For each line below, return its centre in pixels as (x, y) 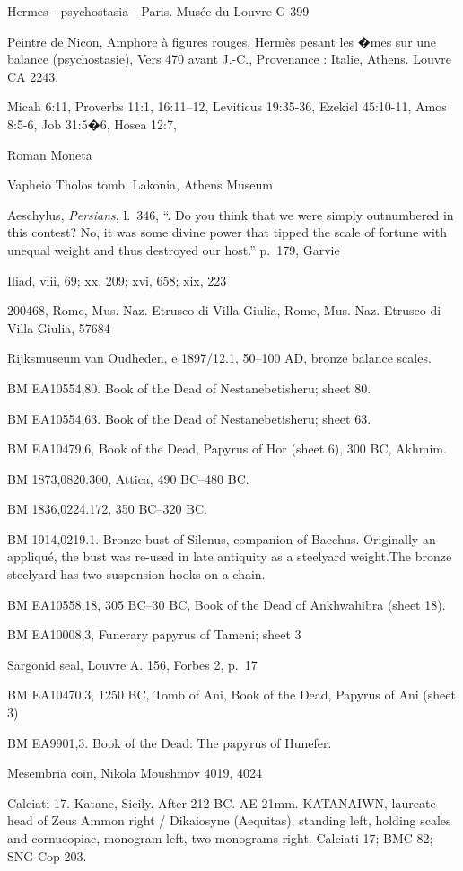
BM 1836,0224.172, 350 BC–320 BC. (108, 509)
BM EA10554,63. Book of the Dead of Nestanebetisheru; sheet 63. (189, 418)
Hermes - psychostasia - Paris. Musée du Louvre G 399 (158, 11)
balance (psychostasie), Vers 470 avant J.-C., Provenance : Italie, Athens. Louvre (229, 59)
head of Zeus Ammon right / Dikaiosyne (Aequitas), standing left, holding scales (229, 820)
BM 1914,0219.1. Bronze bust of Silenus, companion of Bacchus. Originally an (222, 538)
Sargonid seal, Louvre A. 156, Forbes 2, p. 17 (132, 664)
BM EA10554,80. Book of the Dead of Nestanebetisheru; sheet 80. (189, 387)
